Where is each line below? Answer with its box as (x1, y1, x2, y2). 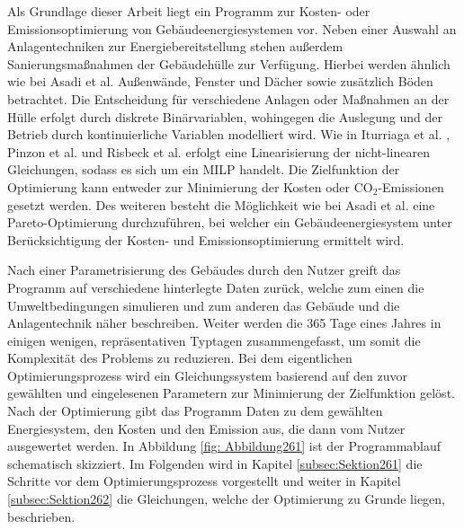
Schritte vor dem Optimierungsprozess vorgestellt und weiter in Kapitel (7, 472, 401, 490)
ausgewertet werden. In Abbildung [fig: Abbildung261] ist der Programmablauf (7, 436, 442, 455)
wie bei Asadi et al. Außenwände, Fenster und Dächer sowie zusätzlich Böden (7, 72, 433, 91)
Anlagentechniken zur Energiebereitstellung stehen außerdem (7, 37, 344, 56)
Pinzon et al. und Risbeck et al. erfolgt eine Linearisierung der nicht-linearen (7, 142, 430, 161)
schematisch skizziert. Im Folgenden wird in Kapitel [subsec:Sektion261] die (7, 454, 423, 472)
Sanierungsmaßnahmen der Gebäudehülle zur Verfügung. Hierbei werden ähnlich (7, 54, 451, 73)
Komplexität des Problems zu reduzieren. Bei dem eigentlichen (7, 348, 352, 367)
